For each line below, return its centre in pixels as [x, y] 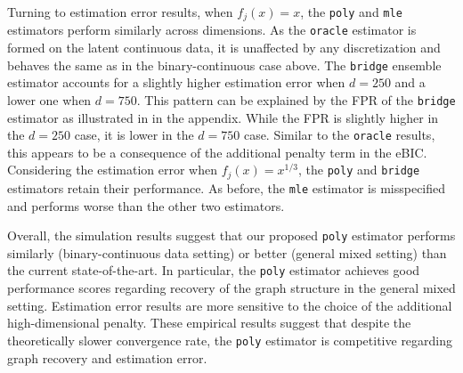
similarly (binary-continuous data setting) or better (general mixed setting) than [227, 252]
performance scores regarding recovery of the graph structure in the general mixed [231, 288]
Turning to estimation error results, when [120, 12]
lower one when [49, 99]
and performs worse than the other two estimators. [146, 205]
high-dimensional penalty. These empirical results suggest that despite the [209, 323]
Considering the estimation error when [112, 170]
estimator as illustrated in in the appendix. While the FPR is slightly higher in [223, 117]
